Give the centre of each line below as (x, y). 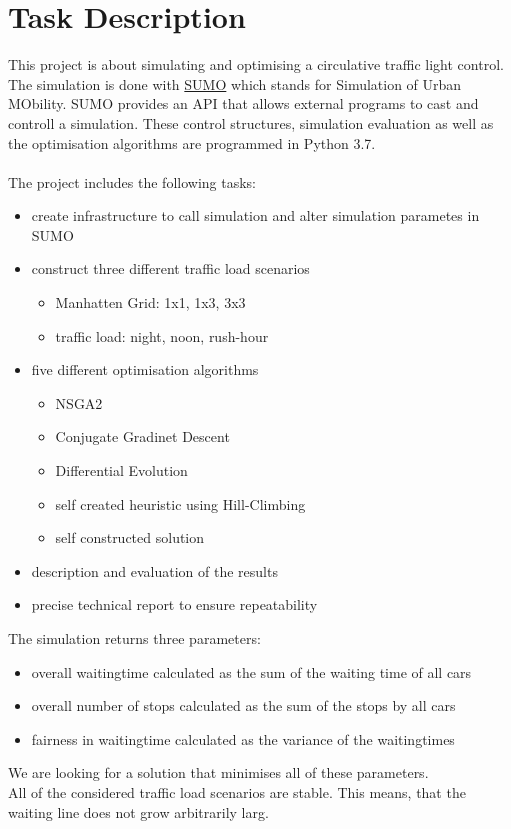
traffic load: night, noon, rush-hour (162, 335)
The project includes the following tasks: (132, 181)
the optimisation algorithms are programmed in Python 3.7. (192, 142)
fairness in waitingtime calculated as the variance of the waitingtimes (243, 738)
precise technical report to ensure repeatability (174, 604)
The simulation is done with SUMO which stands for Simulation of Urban (235, 83)
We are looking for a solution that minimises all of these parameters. (218, 772)
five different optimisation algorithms (145, 369)
